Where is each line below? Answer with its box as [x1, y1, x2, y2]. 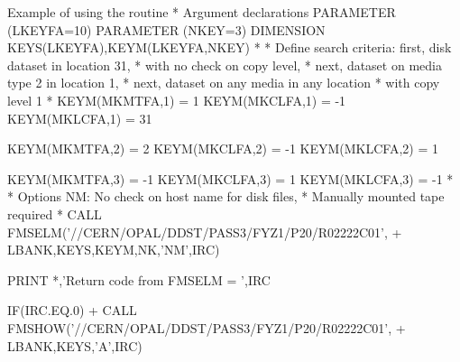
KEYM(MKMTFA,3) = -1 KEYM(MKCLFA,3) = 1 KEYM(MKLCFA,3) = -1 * [7, 169, 454, 188]
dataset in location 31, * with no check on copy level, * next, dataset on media [7, 55, 442, 74]
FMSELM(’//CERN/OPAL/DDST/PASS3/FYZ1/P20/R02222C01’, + [7, 222, 402, 241]
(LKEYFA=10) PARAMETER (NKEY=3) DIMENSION [7, 20, 326, 39]
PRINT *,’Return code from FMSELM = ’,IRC [7, 270, 271, 289]
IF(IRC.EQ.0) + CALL [7, 301, 137, 320]
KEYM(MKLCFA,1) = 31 [7, 108, 152, 127]
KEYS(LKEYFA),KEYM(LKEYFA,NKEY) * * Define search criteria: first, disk [7, 38, 452, 57]
